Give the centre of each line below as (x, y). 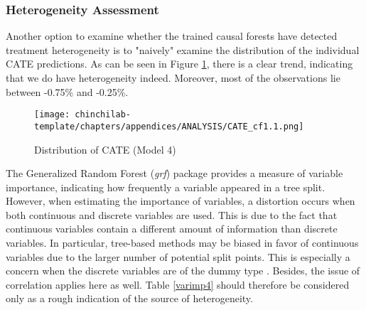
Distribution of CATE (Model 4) (105, 149)
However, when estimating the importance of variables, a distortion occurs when (181, 201)
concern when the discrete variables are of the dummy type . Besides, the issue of (183, 271)
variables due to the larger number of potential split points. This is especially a (178, 256)
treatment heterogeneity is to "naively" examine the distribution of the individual (183, 49)
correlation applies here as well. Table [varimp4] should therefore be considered (178, 284)
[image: (52, 115)
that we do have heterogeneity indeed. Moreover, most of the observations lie (173, 77)
